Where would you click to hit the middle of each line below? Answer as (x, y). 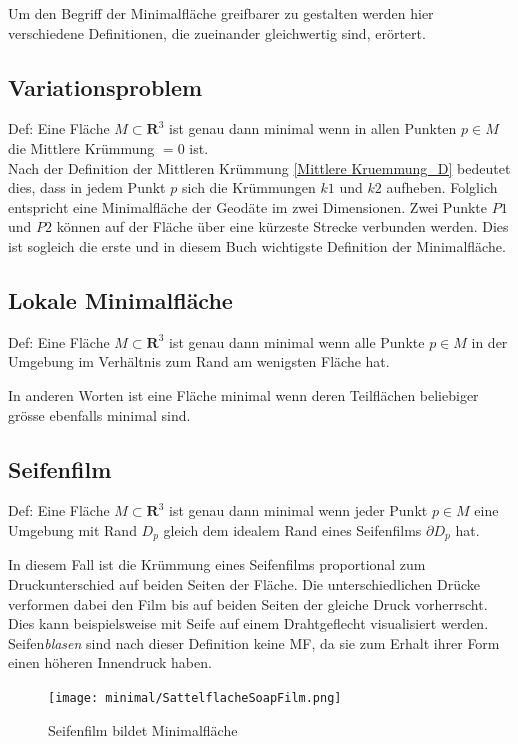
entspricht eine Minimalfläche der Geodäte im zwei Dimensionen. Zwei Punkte (248, 206)
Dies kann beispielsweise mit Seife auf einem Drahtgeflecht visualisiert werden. (248, 623)
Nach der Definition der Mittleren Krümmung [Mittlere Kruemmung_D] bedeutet (259, 167)
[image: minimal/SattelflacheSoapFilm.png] (195, 697)
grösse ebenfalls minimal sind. (99, 414)
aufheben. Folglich (442, 187)
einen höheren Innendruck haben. (110, 662)
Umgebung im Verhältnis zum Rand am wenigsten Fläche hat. (199, 361)
